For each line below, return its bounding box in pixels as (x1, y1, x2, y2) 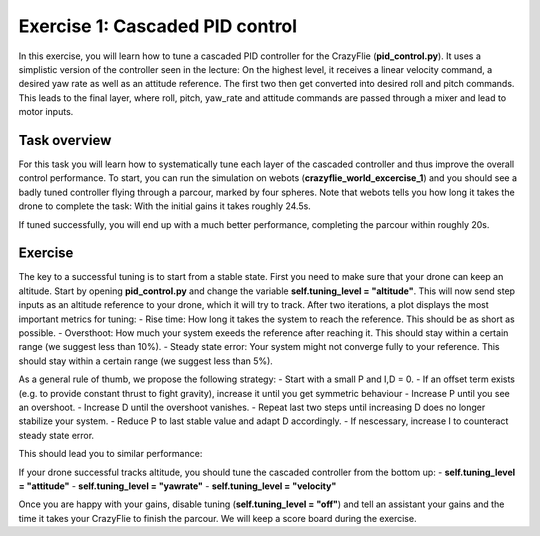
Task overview (18, 131, 112, 149)
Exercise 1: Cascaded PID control (18, 15, 298, 37)
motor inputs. (18, 106, 74, 118)
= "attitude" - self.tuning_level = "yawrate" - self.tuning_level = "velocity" (18, 480, 337, 492)
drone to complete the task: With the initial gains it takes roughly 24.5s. (18, 200, 312, 212)
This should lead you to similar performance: (18, 448, 203, 460)
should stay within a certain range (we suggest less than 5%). (18, 355, 274, 367)
